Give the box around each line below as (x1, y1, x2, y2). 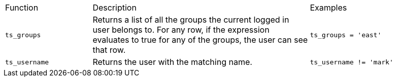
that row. (92, 45, 126, 55)
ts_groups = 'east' (310, 31, 382, 39)
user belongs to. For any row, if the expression (92, 25, 270, 35)
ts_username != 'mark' (310, 58, 393, 66)
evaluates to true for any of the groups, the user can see (92, 35, 308, 45)
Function (5, 3, 39, 13)
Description (92, 3, 137, 13)
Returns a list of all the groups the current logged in (92, 15, 289, 25)
